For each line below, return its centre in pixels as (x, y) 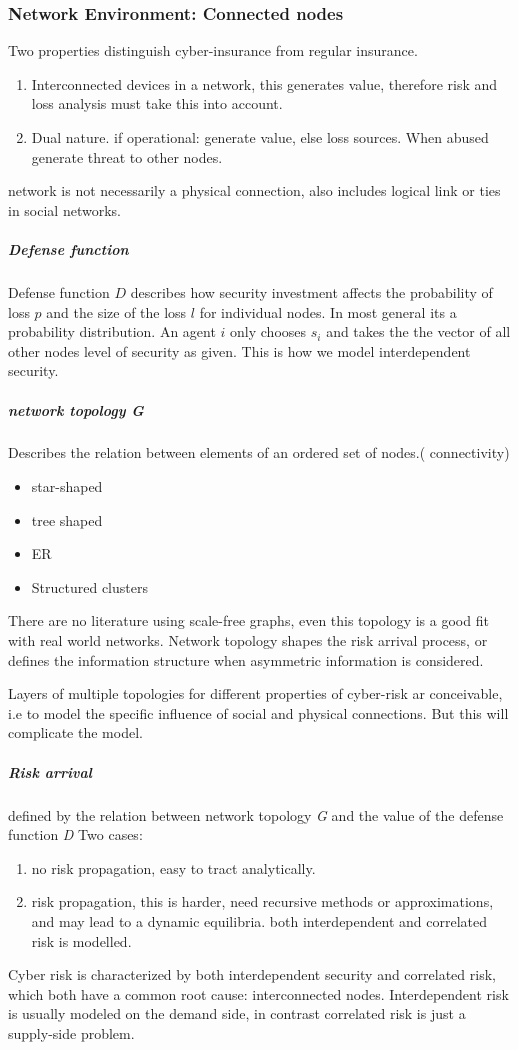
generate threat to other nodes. (127, 156)
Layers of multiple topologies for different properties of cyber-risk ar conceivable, (255, 693)
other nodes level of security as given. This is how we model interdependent (239, 350)
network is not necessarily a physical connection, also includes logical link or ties (254, 190)
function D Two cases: (75, 834)
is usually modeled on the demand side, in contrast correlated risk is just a (237, 1013)
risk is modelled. (81, 940)
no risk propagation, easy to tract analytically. (173, 867)
